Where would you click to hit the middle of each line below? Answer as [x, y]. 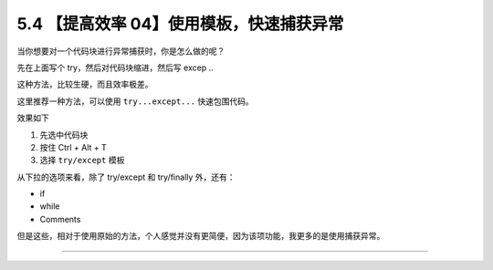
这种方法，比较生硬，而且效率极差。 [85, 84]
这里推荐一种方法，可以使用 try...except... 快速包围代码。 [136, 101]
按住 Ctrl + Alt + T [73, 147]
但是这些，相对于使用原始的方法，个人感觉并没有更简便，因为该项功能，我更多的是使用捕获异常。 [201, 236]
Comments [60, 219]
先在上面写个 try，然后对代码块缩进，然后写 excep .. [115, 67]
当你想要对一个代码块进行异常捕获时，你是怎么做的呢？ [121, 51]
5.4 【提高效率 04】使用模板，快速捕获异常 [180, 24]
